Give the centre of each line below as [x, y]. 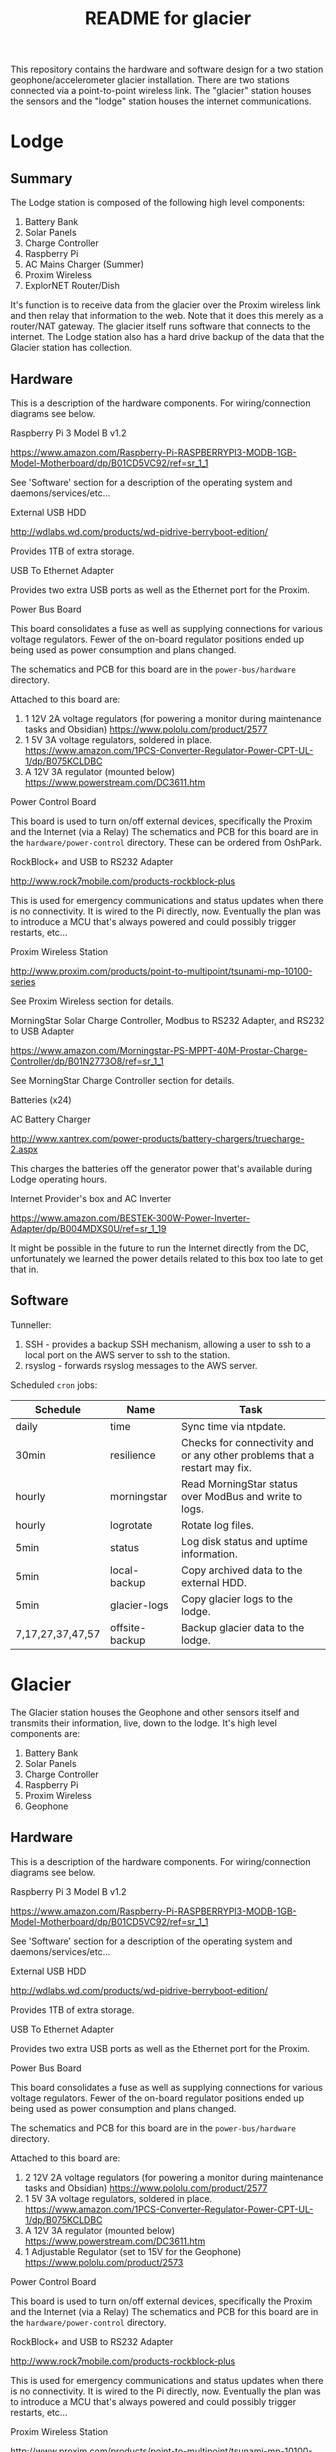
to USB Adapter [42, 1031]
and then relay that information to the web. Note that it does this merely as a [167, 316]
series [23, 981]
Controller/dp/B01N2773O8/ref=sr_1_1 [87, 1061]
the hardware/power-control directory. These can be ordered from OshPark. [166, 842]
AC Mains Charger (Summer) [84, 264]
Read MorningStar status [239, 1484]
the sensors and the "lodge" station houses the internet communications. [161, 101]
